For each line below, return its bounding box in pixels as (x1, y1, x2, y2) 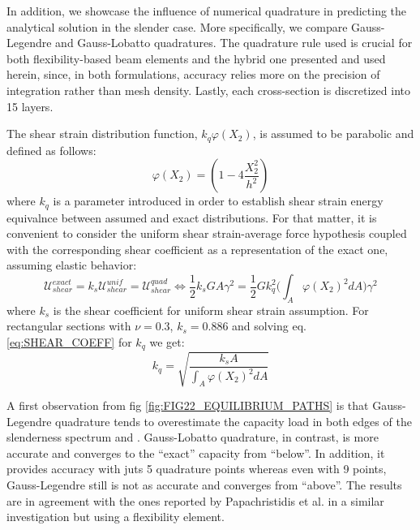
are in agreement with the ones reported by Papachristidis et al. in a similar (6, 492, 384, 509)
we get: (149, 334, 185, 351)
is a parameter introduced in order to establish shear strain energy (53, 192, 384, 209)
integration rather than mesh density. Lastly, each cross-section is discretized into (6, 81, 410, 98)
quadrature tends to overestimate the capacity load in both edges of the (55, 412, 412, 429)
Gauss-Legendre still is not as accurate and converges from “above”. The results (6, 476, 402, 493)
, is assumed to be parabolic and (252, 125, 414, 142)
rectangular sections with (6, 317, 131, 334)
